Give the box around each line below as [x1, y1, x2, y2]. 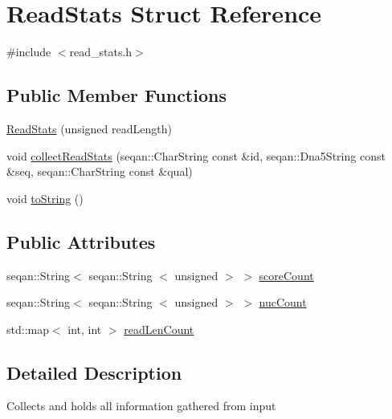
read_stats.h [69, 43, 133, 60]
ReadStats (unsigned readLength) [6, 120, 172, 136]
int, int [67, 320, 102, 337]
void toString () [6, 189, 84, 206]
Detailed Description [6, 360, 182, 384]
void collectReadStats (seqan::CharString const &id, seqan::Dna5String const [6, 147, 386, 164]
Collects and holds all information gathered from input [6, 397, 276, 414]
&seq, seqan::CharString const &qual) [6, 163, 193, 180]
